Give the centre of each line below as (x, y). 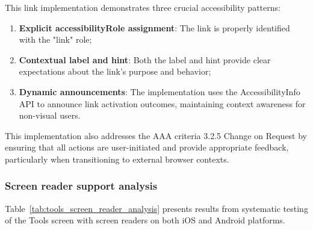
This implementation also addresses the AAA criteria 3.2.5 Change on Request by (156, 135)
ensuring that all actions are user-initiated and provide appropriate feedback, (147, 147)
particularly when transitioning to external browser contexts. (117, 159)
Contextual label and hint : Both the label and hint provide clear (145, 59)
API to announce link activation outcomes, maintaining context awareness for (162, 103)
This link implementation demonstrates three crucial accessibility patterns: (143, 7)
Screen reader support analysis (81, 186)
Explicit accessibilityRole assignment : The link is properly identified (154, 27)
